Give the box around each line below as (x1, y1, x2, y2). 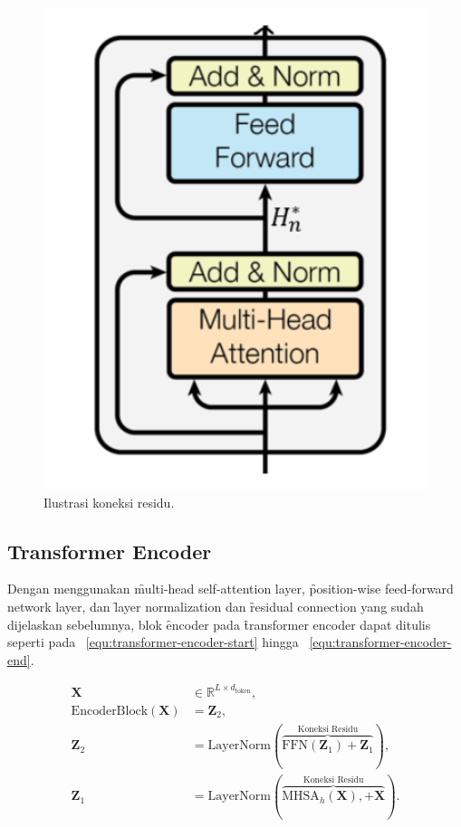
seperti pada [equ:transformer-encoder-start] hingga (7, 632, 299, 651)
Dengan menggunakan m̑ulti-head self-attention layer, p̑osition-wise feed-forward (7, 579, 454, 598)
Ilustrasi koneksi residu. (43, 492, 175, 511)
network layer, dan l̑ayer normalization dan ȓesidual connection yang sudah (7, 597, 424, 615)
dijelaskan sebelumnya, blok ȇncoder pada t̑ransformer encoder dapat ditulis (7, 614, 431, 633)
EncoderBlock (71, 704, 149, 718)
